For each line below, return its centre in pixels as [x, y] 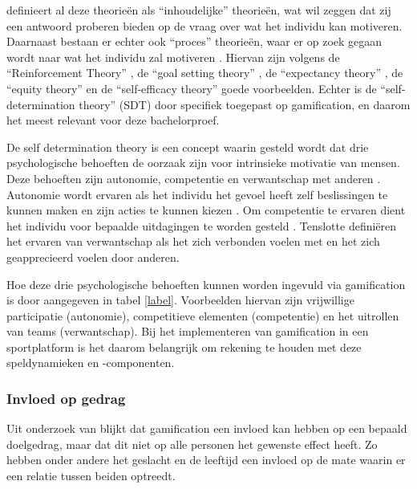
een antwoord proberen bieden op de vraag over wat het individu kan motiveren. [204, 25]
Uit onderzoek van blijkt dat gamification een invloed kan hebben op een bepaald [207, 428]
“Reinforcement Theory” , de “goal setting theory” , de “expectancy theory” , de [205, 73]
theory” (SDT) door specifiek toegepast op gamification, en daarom [245, 104]
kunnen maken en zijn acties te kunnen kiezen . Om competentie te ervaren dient [206, 210]
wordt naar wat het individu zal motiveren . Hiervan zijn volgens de [173, 57]
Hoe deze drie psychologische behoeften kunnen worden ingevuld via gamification [206, 284]
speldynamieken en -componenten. [91, 363]
